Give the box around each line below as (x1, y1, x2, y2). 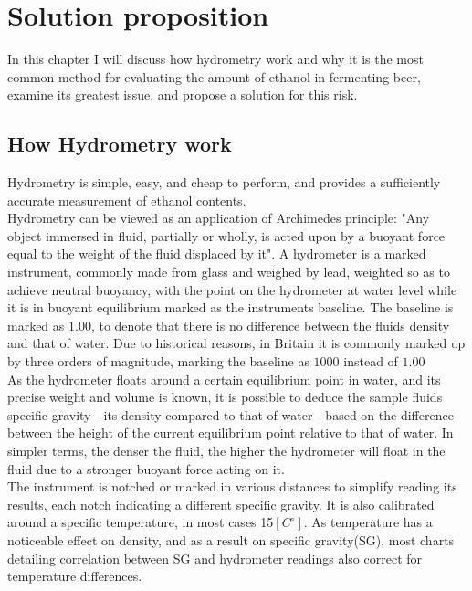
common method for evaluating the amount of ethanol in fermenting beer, (7, 67, 421, 86)
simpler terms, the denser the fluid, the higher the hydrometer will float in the (7, 441, 446, 460)
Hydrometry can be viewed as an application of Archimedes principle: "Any (7, 208, 430, 227)
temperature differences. (7, 566, 142, 586)
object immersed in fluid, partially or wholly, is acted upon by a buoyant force (7, 226, 446, 245)
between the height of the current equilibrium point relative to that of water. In (7, 423, 454, 442)
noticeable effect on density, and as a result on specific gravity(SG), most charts (7, 530, 455, 549)
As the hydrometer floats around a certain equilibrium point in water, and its (7, 369, 441, 388)
